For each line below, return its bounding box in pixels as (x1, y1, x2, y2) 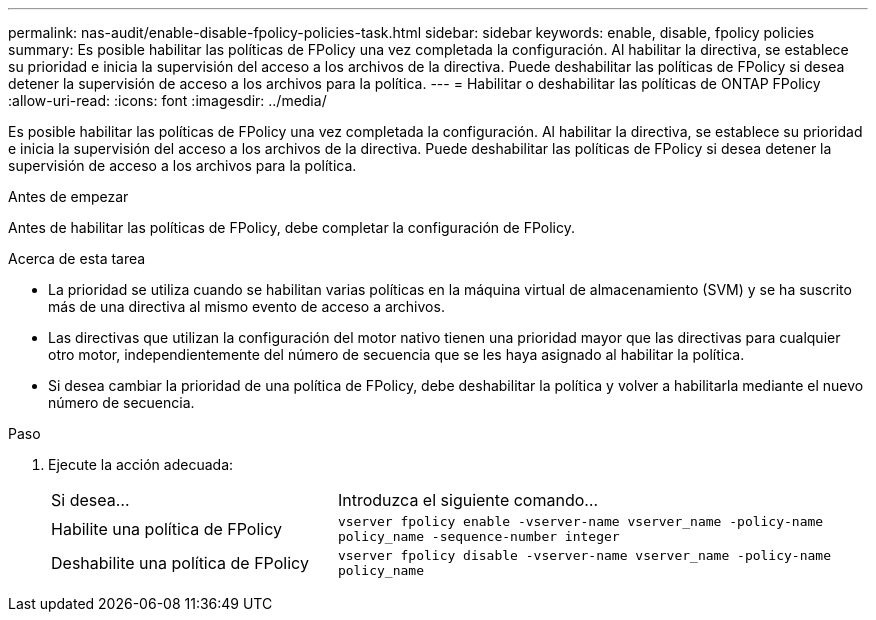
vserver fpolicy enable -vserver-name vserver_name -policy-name (337, 514, 824, 529)
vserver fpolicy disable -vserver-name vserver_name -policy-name (337, 548, 831, 563)
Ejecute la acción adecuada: (48, 456, 234, 473)
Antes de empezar (8, 188, 129, 205)
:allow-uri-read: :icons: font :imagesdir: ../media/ (8, 92, 327, 109)
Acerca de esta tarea (8, 250, 146, 267)
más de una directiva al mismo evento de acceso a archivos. (48, 298, 445, 315)
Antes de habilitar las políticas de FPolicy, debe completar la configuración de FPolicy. (8, 219, 575, 236)
